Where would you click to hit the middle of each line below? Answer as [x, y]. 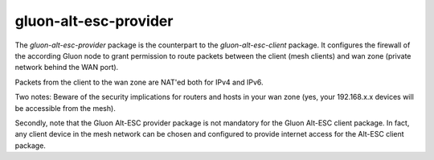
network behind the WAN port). [67, 68]
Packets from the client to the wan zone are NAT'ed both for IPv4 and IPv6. [139, 82]
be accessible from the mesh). [65, 108]
